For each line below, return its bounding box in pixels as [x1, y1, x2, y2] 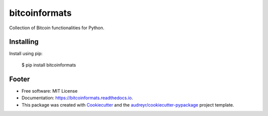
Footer [9, 75, 30, 83]
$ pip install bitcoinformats [21, 62, 76, 68]
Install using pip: [9, 51, 43, 57]
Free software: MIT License [21, 88, 78, 94]
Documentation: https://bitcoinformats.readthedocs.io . [21, 95, 134, 101]
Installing [9, 38, 39, 46]
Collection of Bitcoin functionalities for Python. [9, 25, 105, 31]
